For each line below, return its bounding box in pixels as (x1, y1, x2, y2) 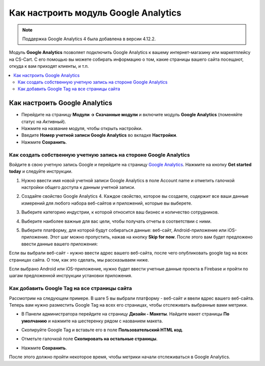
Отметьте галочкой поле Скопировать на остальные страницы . (21, 336, 158, 342)
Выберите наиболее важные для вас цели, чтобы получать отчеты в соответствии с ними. (21, 218, 212, 224)
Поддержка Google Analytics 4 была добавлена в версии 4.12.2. (22, 36, 156, 42)
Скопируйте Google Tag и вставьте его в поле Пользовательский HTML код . (21, 327, 184, 333)
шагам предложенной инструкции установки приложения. (9, 273, 132, 279)
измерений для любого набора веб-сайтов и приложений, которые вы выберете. (21, 200, 192, 206)
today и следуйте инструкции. (9, 168, 73, 174)
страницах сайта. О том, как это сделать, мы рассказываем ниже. (9, 257, 149, 262)
